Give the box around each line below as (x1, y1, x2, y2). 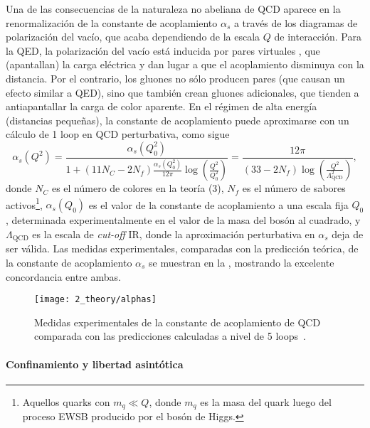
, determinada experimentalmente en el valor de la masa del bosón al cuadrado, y (6, 213, 361, 228)
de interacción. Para (274, 29, 361, 44)
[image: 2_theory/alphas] (34, 294, 157, 305)
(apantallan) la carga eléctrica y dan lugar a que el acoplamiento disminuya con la (6, 57, 364, 72)
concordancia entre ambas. (6, 269, 121, 284)
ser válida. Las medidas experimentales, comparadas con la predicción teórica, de (6, 241, 359, 256)
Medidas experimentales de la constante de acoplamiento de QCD (34, 314, 321, 329)
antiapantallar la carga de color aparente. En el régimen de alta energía (6, 99, 317, 114)
